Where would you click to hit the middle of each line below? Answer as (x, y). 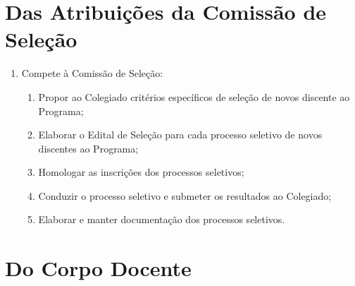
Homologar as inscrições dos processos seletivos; (141, 172)
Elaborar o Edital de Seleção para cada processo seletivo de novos (180, 135)
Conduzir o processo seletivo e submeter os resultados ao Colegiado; (185, 195)
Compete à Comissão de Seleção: (92, 73)
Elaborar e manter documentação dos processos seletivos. (162, 219)
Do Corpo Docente (98, 268)
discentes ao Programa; (88, 148)
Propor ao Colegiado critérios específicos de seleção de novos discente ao (194, 96)
